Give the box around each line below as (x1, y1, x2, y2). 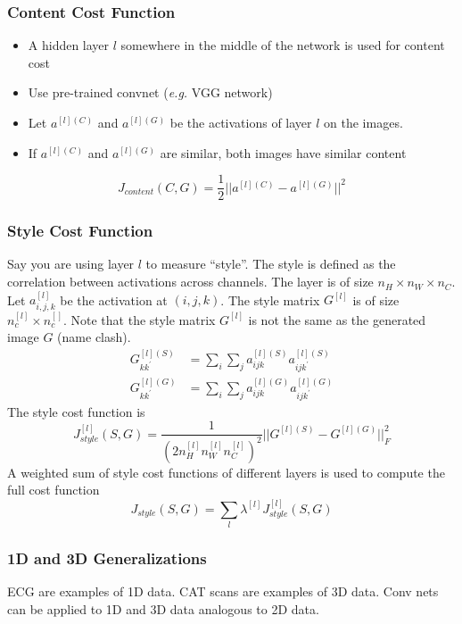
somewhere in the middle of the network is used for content (120, 36, 445, 54)
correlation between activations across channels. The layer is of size (7, 272, 374, 291)
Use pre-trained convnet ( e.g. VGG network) (28, 83, 273, 102)
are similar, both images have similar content (160, 143, 407, 162)
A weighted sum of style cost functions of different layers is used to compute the (7, 462, 445, 481)
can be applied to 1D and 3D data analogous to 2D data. (7, 599, 319, 618)
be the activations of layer (169, 113, 312, 131)
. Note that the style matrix (62, 310, 216, 329)
